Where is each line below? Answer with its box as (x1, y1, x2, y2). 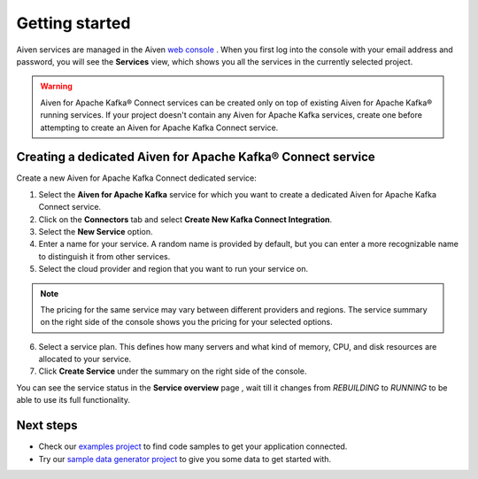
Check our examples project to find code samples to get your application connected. (38, 441, 348, 452)
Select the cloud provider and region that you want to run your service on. (38, 264, 309, 274)
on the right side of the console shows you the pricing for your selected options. (40, 317, 334, 328)
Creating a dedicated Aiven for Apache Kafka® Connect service (16, 150, 375, 165)
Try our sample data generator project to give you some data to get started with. (38, 453, 332, 464)
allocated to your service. (38, 354, 132, 365)
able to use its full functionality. (16, 395, 130, 406)
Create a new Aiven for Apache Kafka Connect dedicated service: (16, 173, 257, 183)
